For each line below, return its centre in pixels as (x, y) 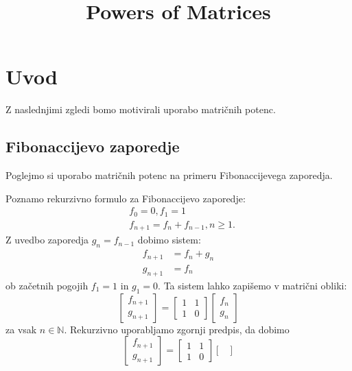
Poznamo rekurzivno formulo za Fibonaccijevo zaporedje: (126, 198)
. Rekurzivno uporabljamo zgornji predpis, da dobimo (177, 329)
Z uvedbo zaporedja (47, 240)
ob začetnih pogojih (47, 285)
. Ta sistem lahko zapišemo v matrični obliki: (253, 285)
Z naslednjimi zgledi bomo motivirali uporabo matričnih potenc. (141, 109)
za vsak (21, 329)
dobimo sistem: (169, 240)
